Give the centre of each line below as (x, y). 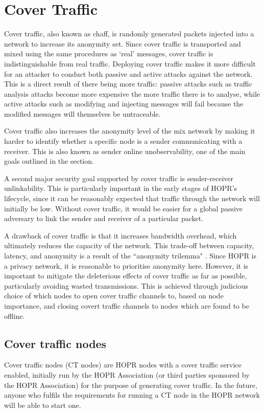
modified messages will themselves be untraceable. (82, 113)
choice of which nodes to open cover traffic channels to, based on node (114, 296)
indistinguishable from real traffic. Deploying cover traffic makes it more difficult (130, 63)
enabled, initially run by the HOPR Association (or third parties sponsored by (127, 374)
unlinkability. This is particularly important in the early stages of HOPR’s (121, 188)
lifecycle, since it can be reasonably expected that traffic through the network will (132, 198)
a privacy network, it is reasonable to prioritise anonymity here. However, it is (126, 265)
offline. (15, 316)
